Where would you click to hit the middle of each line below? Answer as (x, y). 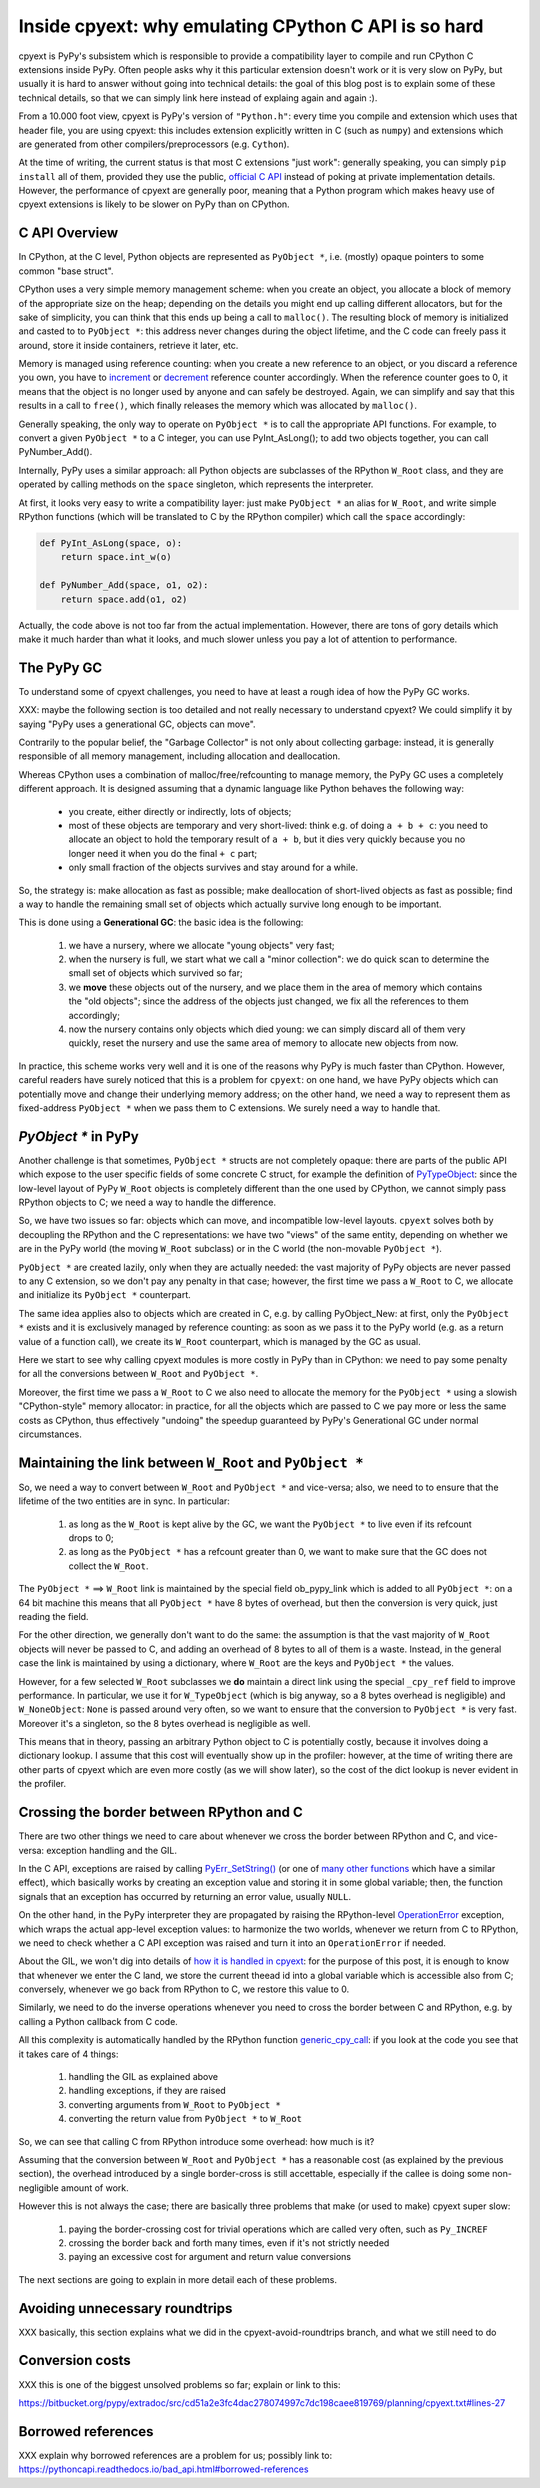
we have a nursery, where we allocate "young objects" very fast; (201, 945)
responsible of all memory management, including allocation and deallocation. (179, 756)
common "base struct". (66, 271)
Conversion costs (75, 2360)
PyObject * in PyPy (78, 1136)
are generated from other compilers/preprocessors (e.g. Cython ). (154, 144)
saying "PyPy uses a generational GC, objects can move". (137, 724)
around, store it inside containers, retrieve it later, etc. (128, 345)
